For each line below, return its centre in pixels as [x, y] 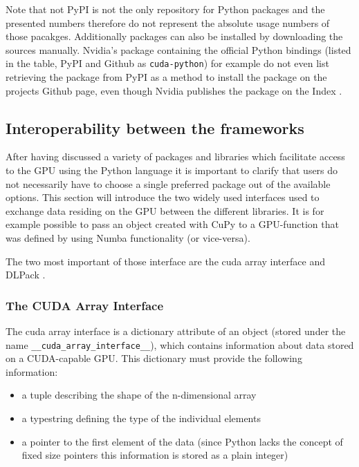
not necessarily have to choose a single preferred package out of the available [168, 183]
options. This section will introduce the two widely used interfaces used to [163, 197]
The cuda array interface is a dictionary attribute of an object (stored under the [176, 331]
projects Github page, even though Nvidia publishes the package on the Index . [174, 90]
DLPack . [26, 275]
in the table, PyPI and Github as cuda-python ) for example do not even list [167, 63]
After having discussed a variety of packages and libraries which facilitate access [175, 156]
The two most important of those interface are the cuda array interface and [165, 261]
